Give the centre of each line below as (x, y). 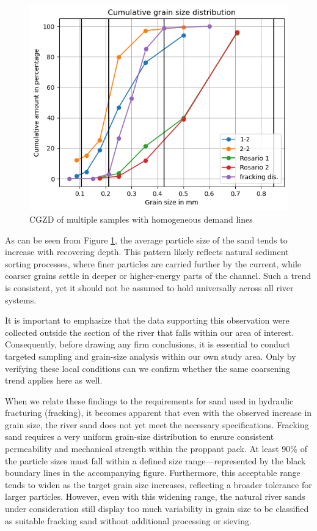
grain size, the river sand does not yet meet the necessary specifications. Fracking (157, 424)
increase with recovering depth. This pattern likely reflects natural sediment (147, 252)
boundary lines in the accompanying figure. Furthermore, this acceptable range (153, 473)
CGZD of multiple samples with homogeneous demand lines (141, 219)
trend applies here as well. (54, 380)
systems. (21, 299)
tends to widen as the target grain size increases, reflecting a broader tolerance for (158, 484)
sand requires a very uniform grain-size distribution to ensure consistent (140, 436)
